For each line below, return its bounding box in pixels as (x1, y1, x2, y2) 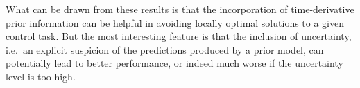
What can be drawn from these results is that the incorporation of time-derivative (6, 2, 354, 16)
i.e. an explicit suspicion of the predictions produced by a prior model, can (6, 42, 324, 56)
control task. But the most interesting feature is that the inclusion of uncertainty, (6, 29, 352, 43)
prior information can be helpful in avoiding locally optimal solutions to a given (6, 15, 345, 30)
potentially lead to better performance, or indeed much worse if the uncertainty (6, 56, 343, 70)
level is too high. (6, 69, 76, 83)
